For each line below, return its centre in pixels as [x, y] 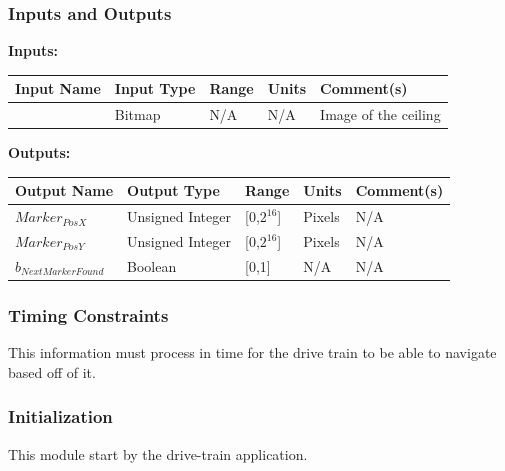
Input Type [155, 88]
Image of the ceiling [380, 114]
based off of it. [52, 371]
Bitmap [137, 114]
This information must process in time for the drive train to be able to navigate [252, 352]
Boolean [152, 265]
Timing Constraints [88, 314]
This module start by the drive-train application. [158, 453]
